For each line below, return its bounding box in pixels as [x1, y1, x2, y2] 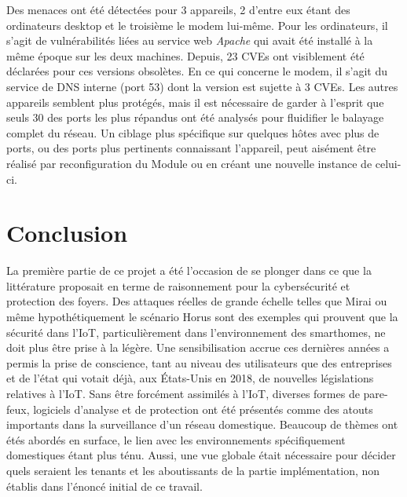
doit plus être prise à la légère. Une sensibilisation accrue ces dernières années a [6, 339, 390, 356]
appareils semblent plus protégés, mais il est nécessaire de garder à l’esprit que [6, 93, 384, 110]
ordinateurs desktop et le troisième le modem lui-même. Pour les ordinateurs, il [6, 16, 388, 33]
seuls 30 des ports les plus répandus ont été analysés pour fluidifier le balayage [6, 109, 384, 126]
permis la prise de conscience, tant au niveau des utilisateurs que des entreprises [6, 354, 392, 371]
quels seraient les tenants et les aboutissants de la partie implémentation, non [6, 462, 380, 478]
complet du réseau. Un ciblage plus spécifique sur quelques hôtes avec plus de [6, 124, 379, 141]
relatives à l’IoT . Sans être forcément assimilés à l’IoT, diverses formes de [6, 386, 360, 401]
